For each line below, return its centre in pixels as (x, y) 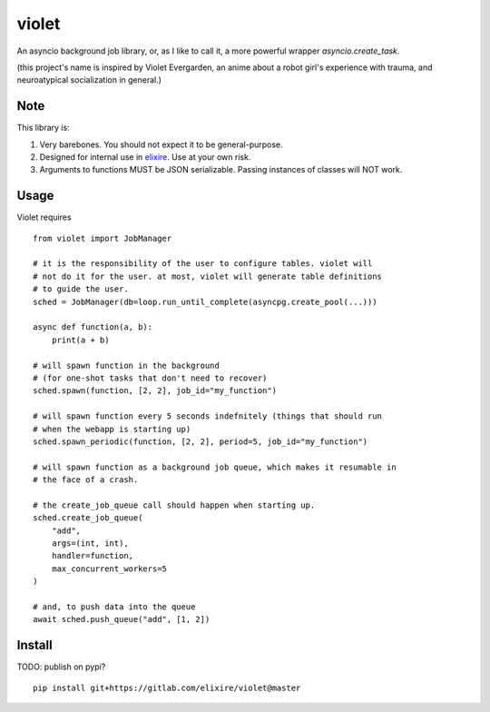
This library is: (43, 128)
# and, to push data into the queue (114, 607)
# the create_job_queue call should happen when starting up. (174, 505)
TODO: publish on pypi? (61, 667)
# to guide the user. (81, 289)
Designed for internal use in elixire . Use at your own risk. (145, 157)
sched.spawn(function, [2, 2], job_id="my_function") (155, 391)
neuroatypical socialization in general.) (89, 80)
